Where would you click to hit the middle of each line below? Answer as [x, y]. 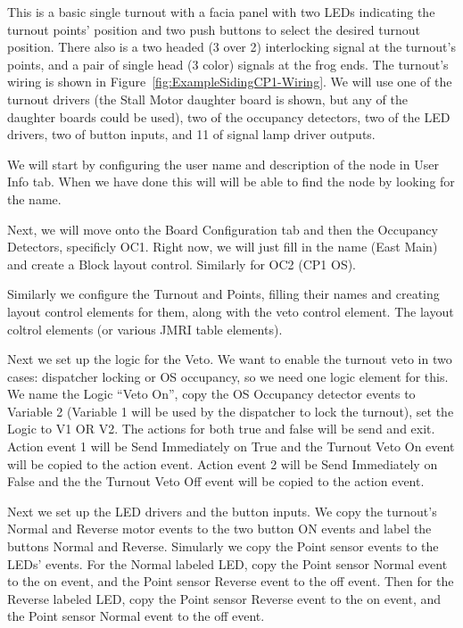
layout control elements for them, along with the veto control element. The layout [231, 311]
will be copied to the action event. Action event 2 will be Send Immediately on [223, 463]
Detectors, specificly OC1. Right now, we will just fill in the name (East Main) [223, 247]
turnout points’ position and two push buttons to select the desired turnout [214, 29]
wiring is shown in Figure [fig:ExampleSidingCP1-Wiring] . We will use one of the [230, 82]
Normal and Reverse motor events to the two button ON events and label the [219, 529]
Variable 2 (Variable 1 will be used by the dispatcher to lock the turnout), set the [231, 411]
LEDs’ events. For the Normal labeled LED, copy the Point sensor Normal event [227, 563]
